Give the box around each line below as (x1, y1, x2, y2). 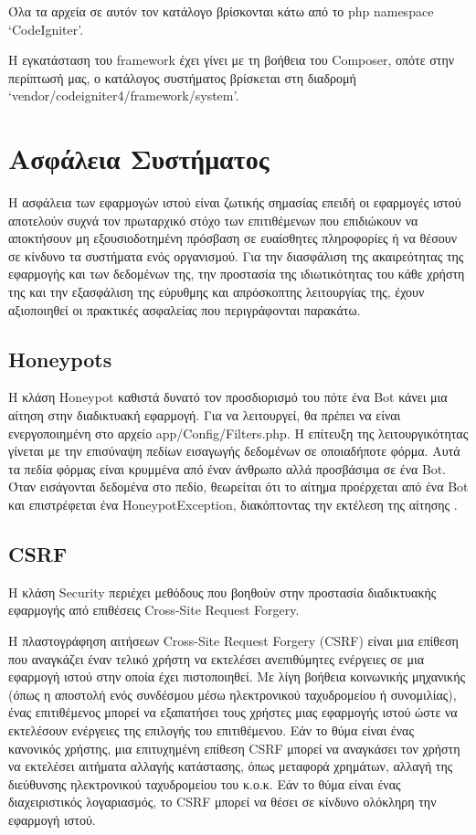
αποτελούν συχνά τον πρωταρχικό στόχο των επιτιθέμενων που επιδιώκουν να (8, 210, 418, 229)
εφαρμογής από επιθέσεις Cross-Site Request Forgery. (8, 600, 300, 619)
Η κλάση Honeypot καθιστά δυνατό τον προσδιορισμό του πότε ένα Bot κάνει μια (8, 387, 448, 407)
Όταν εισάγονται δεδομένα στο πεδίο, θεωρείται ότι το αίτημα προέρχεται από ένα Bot (8, 477, 469, 496)
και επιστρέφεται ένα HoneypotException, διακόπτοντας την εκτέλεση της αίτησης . (8, 495, 458, 514)
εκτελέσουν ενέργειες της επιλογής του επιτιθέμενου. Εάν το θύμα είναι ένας (8, 720, 414, 739)
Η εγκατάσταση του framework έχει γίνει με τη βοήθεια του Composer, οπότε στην (8, 50, 455, 69)
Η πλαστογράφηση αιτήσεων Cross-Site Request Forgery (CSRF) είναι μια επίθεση (8, 631, 459, 650)
